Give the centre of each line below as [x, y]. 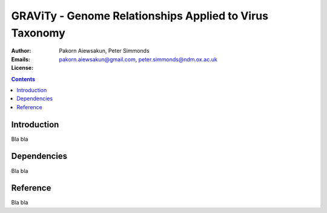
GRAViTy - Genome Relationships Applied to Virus [140, 16]
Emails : [21, 59]
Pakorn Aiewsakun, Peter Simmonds [104, 51]
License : [22, 68]
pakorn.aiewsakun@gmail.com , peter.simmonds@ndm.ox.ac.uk [138, 59]
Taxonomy [38, 33]
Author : [21, 51]
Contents [23, 79]
